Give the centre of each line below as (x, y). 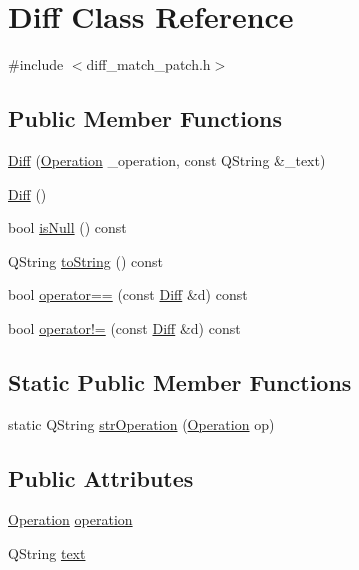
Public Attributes (101, 477)
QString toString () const (85, 260)
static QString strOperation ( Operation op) (141, 423)
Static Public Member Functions (180, 381)
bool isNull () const (67, 227)
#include (36, 64)
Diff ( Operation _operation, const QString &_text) (167, 159)
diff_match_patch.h (148, 64)
